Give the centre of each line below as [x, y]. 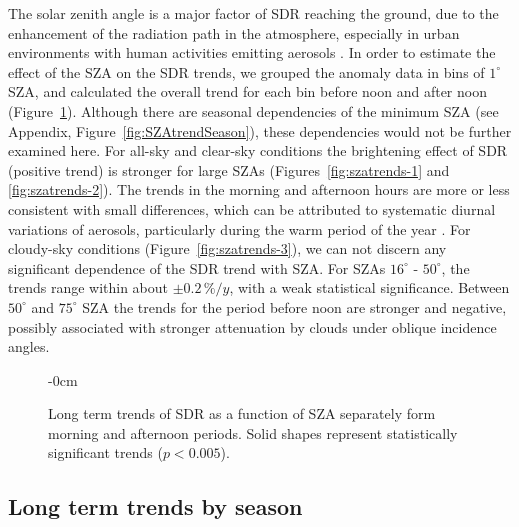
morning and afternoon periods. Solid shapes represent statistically [253, 432]
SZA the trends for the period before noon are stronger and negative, [294, 306]
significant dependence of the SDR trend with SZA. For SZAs [197, 267]
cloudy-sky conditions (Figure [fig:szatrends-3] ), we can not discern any [227, 248]
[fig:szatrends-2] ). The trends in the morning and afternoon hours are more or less [259, 189]
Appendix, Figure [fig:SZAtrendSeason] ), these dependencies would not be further [260, 130]
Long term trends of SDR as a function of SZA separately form [242, 413]
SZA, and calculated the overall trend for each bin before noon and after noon [247, 91]
